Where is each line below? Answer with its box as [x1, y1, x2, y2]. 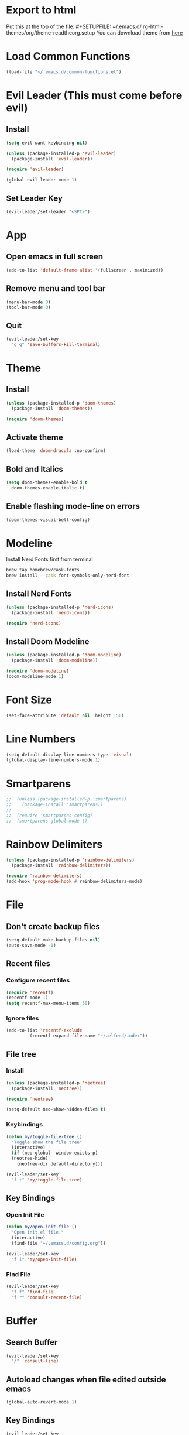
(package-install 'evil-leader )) [11, 156, 93, 162]
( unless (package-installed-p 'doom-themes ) [6, 400, 116, 406]
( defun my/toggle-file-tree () [6, 1133, 83, 1139]
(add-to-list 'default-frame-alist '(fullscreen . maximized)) [6, 267, 164, 273]
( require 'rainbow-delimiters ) [6, 873, 83, 879]
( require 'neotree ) [6, 1096, 54, 1102]
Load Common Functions [6, 50, 130, 63]
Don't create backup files [6, 922, 101, 931]
